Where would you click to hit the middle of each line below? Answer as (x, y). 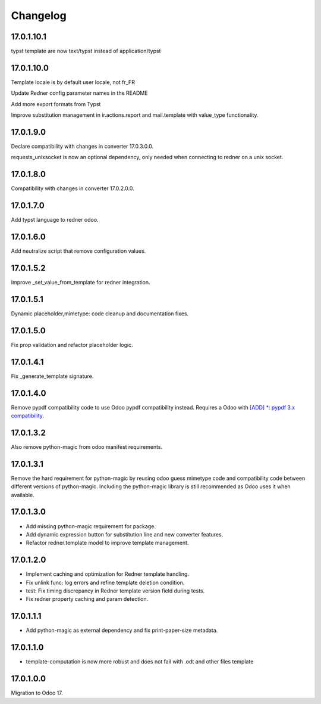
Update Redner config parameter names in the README (79, 93)
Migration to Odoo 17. (37, 693)
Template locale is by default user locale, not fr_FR (73, 82)
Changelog (39, 15)
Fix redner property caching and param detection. (87, 599)
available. (23, 495)
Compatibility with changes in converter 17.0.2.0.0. (73, 188)
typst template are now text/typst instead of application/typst (86, 51)
